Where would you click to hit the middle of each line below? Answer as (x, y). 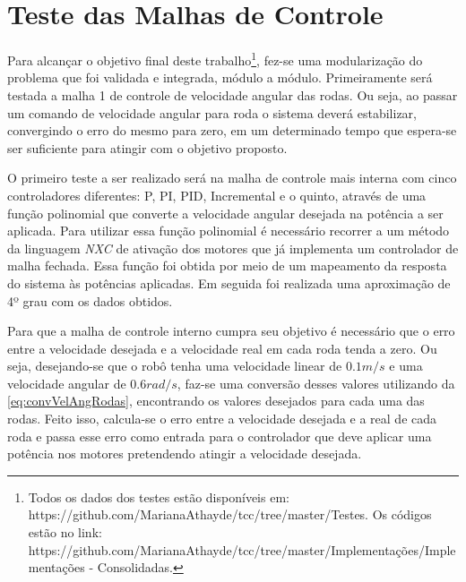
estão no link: (65, 532)
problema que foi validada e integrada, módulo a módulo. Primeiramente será (220, 77)
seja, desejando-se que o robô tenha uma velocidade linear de (175, 366)
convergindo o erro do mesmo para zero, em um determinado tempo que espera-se (232, 130)
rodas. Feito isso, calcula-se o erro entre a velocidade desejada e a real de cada (222, 419)
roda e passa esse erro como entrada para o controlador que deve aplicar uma (220, 436)
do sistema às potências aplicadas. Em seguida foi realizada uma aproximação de (229, 282)
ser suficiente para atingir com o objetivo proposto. (147, 147)
